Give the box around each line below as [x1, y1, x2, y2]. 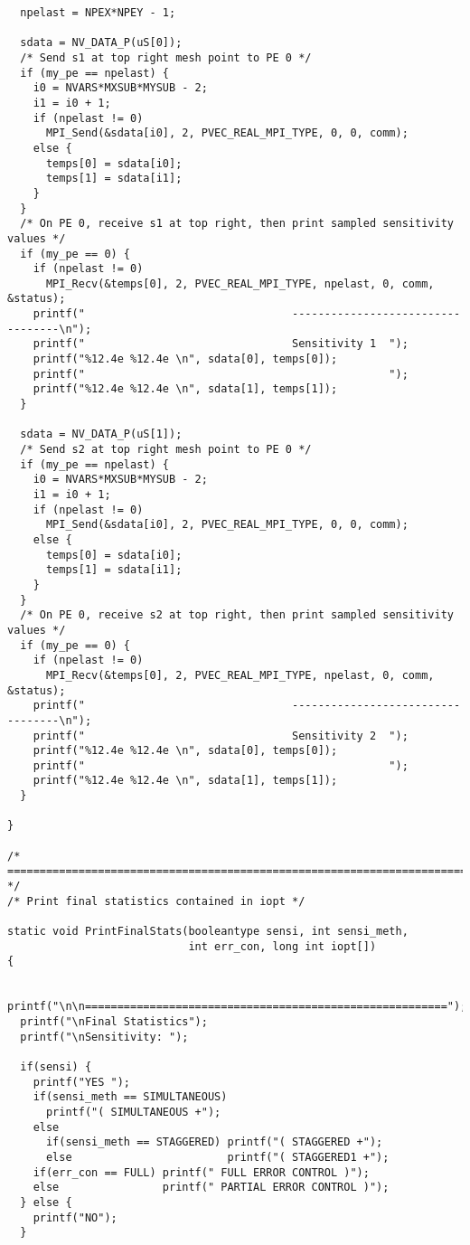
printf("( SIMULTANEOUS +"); [45, 1105, 221, 1118]
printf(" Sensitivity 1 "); [33, 337, 409, 351]
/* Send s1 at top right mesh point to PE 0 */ [20, 51, 312, 64]
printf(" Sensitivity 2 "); [33, 729, 409, 742]
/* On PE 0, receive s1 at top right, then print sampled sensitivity [20, 217, 454, 231]
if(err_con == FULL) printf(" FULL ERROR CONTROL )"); [33, 1165, 370, 1179]
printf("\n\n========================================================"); [7, 1000, 467, 1014]
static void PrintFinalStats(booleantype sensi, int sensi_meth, [7, 925, 409, 938]
